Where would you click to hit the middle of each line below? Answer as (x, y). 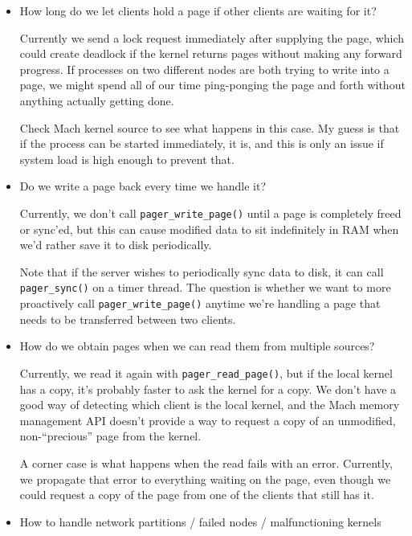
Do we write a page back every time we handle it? (143, 186)
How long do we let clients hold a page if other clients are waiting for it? (198, 10)
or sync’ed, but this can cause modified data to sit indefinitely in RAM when (209, 229)
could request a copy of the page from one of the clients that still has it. (197, 495)
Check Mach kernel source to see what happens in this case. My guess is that (210, 127)
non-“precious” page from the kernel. (110, 436)
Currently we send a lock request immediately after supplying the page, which (212, 37)
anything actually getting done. (97, 100)
